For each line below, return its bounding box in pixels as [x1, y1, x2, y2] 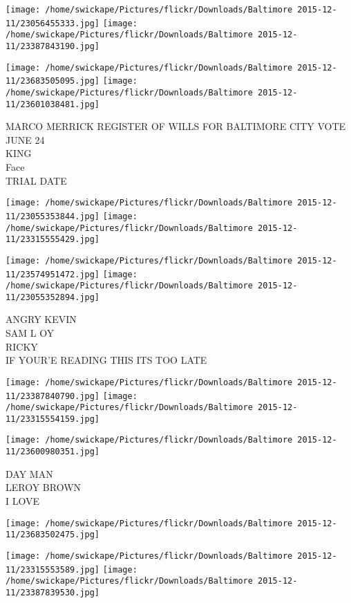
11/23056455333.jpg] [6, 18, 100, 28]
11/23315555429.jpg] [6, 234, 100, 245]
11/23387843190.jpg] [6, 41, 100, 51]
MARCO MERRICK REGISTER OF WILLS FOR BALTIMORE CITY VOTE [6, 119, 346, 133]
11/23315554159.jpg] [6, 414, 100, 424]
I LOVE [6, 493, 39, 508]
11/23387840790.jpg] [6, 391, 100, 401]
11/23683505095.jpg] [6, 76, 100, 86]
